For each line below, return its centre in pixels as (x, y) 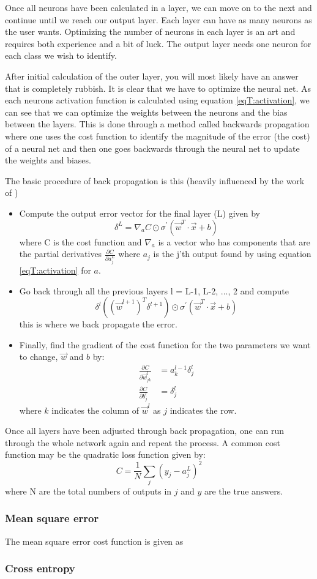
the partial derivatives (61, 254)
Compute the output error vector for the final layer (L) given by (140, 213)
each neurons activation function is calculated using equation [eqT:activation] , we (157, 100)
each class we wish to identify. (61, 55)
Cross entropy (40, 568)
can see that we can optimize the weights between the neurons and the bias (146, 112)
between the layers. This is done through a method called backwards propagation (157, 124)
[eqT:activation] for (55, 270)
